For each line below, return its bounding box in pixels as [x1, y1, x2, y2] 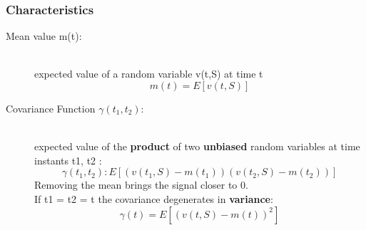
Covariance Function [6, 101, 96, 115]
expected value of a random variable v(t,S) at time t [34, 66, 263, 81]
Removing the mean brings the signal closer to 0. [34, 177, 248, 192]
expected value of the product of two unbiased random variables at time [34, 139, 360, 154]
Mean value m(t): [6, 28, 82, 43]
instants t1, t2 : [34, 152, 102, 167]
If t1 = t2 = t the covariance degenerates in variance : [34, 191, 273, 206]
